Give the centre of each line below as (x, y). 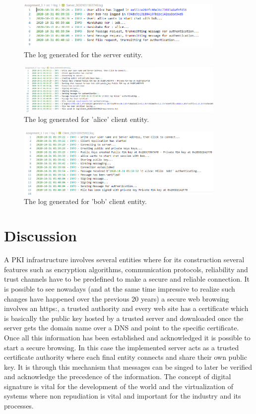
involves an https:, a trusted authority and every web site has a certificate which (126, 308)
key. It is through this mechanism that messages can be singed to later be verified (128, 366)
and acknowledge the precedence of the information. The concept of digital (118, 376)
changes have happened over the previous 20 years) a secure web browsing (117, 298)
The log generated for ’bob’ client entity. (85, 201)
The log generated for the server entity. (83, 54)
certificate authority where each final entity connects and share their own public (126, 357)
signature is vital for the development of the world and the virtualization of (119, 386)
